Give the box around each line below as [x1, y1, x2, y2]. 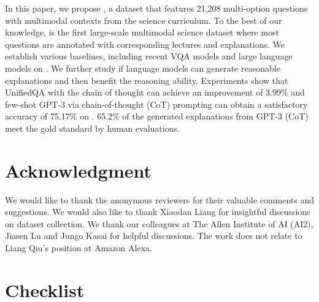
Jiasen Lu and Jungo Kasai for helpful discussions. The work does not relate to [5, 229, 302, 242]
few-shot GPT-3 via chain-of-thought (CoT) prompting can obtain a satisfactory [5, 97, 308, 110]
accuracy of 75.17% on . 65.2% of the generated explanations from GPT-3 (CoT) [5, 110, 309, 123]
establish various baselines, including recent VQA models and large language [5, 50, 293, 62]
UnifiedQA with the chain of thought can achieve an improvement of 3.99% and [5, 86, 305, 99]
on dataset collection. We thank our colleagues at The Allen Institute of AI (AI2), [5, 217, 313, 230]
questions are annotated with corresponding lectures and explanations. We [5, 37, 285, 50]
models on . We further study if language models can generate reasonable [5, 61, 280, 74]
